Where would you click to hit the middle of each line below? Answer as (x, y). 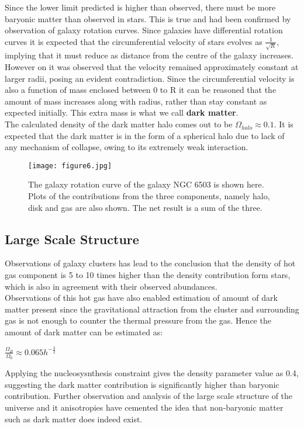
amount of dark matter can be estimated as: (84, 332)
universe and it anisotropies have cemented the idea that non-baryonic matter (144, 407)
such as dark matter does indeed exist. (74, 419)
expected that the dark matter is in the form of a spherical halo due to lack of (145, 135)
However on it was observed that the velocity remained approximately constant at (152, 67)
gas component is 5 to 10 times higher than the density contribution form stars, (148, 275)
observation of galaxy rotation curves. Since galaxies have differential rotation (144, 30)
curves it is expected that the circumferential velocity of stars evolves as (134, 41)
